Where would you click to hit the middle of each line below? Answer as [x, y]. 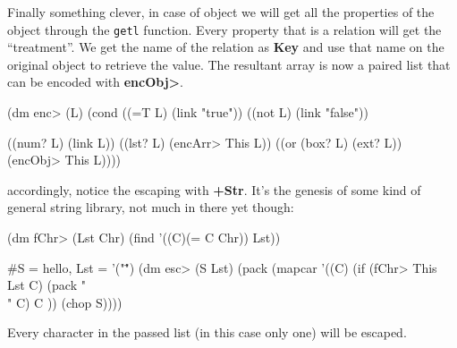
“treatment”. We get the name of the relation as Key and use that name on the [226, 47]
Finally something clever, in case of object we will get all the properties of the [221, 12]
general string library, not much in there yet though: [151, 207]
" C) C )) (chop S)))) [65, 302]
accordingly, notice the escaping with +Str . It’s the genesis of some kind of [214, 189]
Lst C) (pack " [47, 285]
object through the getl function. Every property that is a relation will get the [224, 29]
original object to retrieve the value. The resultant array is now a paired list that [229, 64]
